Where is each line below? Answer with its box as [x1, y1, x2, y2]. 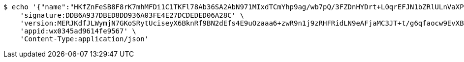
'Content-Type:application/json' [20, 35, 149, 43]
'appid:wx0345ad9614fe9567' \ [20, 27, 136, 35]
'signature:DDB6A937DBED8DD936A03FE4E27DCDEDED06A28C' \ [20, 11, 244, 19]
